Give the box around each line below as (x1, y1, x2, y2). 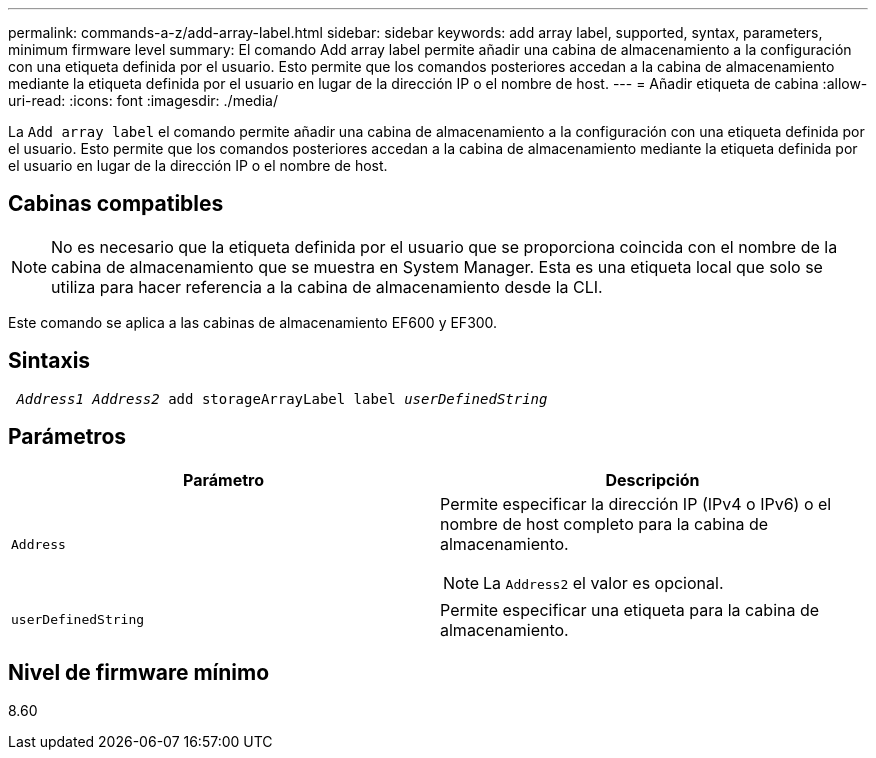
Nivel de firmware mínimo (8, 659, 270, 685)
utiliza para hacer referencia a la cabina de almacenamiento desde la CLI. (51, 276, 603, 297)
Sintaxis (8, 348, 91, 374)
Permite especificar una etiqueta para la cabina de (440, 599, 820, 620)
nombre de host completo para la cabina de (440, 513, 769, 534)
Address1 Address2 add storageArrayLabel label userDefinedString (16, 390, 548, 407)
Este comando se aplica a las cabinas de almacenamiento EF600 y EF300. (8, 313, 498, 331)
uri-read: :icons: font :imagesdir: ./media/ (8, 92, 278, 109)
